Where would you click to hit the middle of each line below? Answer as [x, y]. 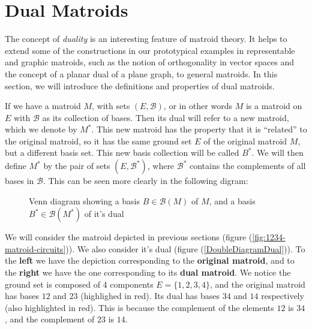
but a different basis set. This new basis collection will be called [122, 153]
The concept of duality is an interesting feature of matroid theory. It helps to [146, 39]
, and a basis [232, 200]
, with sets [111, 106]
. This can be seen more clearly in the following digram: [145, 181]
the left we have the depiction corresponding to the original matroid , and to [150, 260]
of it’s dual [104, 214]
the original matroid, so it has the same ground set [98, 141]
